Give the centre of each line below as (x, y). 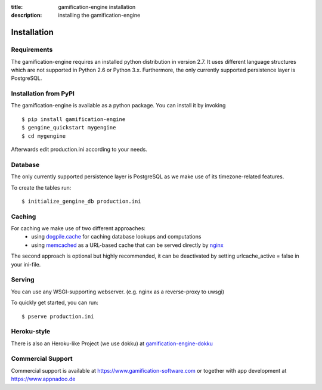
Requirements (32, 49)
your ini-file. (26, 264)
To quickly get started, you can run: (55, 303)
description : (27, 16)
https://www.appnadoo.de (43, 379)
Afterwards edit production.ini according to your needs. (79, 150)
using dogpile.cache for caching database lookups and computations (116, 237)
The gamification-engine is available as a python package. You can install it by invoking (118, 106)
